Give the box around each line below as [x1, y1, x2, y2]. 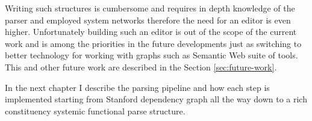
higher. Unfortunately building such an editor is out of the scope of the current [5, 25, 297, 38]
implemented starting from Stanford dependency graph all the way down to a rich [5, 93, 307, 105]
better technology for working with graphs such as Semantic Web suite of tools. [5, 49, 298, 61]
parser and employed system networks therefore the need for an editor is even [5, 13, 291, 26]
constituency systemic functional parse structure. [5, 104, 186, 117]
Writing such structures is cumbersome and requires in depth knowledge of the [5, 2, 295, 14]
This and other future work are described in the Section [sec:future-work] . [5, 60, 277, 73]
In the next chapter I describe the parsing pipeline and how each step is [5, 81, 270, 93]
